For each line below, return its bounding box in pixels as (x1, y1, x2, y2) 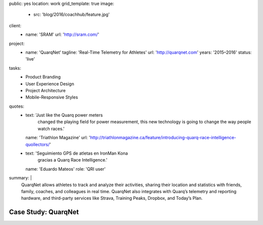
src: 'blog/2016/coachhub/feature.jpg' (33, 12, 110, 17)
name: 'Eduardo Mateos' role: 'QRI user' (25, 166, 106, 172)
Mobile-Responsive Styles (25, 95, 78, 100)
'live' (25, 56, 35, 62)
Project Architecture (25, 87, 66, 93)
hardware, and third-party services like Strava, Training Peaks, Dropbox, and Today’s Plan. (21, 195, 203, 201)
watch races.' (38, 126, 65, 131)
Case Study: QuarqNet (9, 208, 79, 216)
